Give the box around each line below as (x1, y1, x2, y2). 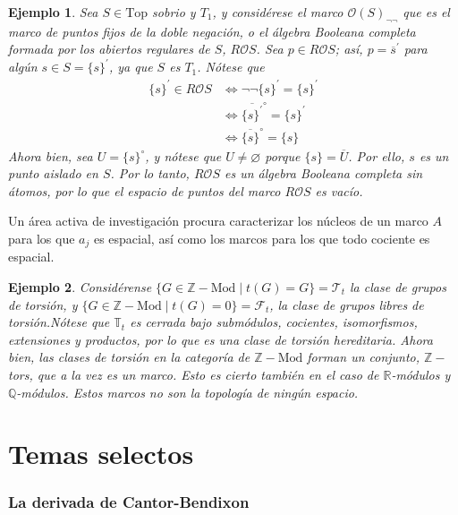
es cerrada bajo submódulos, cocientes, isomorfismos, (130, 313, 418, 331)
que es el (403, 3, 450, 21)
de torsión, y (8, 295, 78, 313)
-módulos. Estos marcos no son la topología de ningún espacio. (16, 382, 359, 401)
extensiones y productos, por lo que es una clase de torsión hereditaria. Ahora (8, 330, 433, 348)
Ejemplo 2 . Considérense (8, 278, 152, 296)
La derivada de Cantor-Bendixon (8, 491, 250, 513)
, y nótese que (145, 146, 222, 165)
